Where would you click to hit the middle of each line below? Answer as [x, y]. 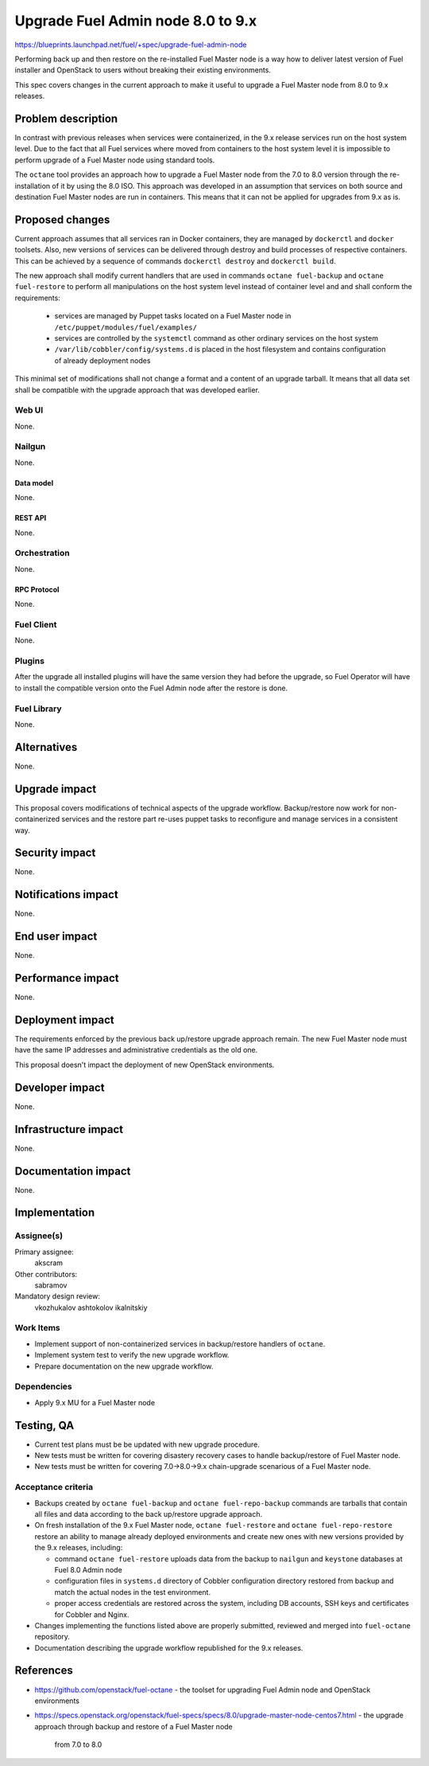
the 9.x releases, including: [79, 1548]
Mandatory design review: [58, 1296]
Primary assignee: [44, 1252]
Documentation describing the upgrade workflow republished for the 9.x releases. [169, 1647]
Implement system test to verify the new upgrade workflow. [132, 1355]
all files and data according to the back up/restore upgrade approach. [148, 1514]
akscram [49, 1263]
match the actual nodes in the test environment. [132, 1592]
